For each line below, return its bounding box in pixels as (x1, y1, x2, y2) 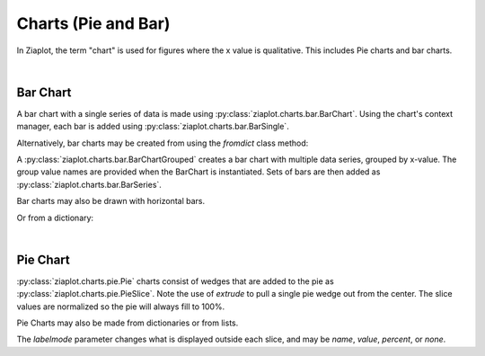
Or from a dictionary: (16, 212, 94, 223)
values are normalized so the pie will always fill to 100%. (16, 301, 225, 312)
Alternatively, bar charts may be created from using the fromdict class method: (16, 138, 309, 148)
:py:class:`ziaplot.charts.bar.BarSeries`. (16, 179, 162, 190)
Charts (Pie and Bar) (16, 13, 171, 33)
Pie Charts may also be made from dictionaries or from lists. (16, 317, 239, 328)
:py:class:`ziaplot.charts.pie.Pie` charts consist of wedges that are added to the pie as (16, 275, 334, 287)
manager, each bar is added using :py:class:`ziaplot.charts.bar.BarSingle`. (16, 121, 289, 132)
